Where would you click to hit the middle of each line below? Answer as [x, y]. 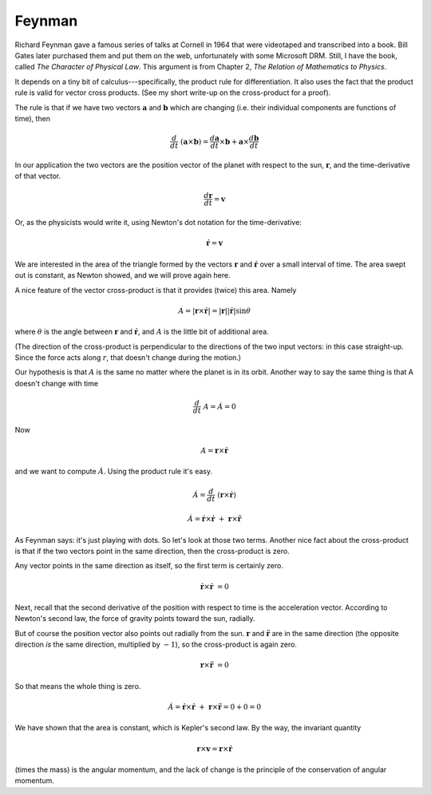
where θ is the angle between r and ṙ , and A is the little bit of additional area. [142, 332]
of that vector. [38, 176]
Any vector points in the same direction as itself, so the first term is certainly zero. [149, 566]
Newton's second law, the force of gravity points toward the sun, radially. [135, 619]
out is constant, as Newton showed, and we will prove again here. [123, 275]
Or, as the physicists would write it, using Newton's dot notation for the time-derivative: [158, 223]
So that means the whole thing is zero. [78, 686]
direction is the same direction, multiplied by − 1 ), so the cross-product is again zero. [156, 645]
